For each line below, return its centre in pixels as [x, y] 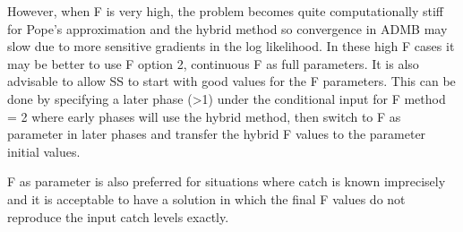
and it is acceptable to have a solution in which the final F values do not [206, 198]
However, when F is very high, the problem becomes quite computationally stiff [226, 11]
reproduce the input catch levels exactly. [118, 216]
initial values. [44, 151]
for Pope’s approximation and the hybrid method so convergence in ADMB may [227, 28]
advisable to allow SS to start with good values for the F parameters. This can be [231, 81]
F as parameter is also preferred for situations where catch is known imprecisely [227, 181]
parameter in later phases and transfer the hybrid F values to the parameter [217, 134]
